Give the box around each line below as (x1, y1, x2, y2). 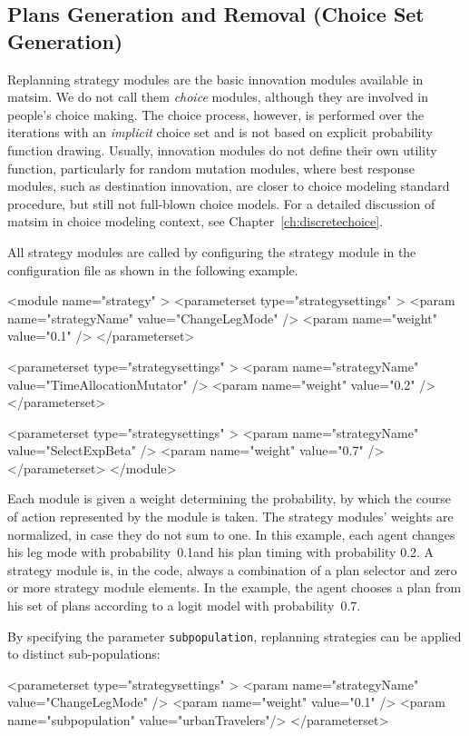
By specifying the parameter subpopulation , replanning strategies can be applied (7, 626, 462, 645)
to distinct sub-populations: (7, 644, 161, 663)
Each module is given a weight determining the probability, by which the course (7, 489, 451, 508)
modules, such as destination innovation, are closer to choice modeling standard (7, 176, 450, 195)
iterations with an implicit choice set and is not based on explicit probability (7, 123, 433, 142)
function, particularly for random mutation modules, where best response (7, 158, 415, 177)
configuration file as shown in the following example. (7, 260, 298, 279)
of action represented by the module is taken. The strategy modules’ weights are (7, 507, 454, 526)
